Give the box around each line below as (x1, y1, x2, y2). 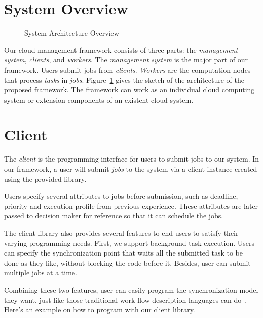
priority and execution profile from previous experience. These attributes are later (4, 200, 258, 211)
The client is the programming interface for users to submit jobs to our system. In (4, 153, 259, 164)
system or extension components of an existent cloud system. (4, 94, 194, 105)
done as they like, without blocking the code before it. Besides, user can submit (4, 257, 251, 268)
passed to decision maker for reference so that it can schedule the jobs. (4, 210, 223, 221)
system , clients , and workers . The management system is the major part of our (4, 54, 248, 65)
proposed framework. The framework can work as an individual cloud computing (4, 84, 255, 95)
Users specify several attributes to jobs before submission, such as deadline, (4, 190, 238, 201)
